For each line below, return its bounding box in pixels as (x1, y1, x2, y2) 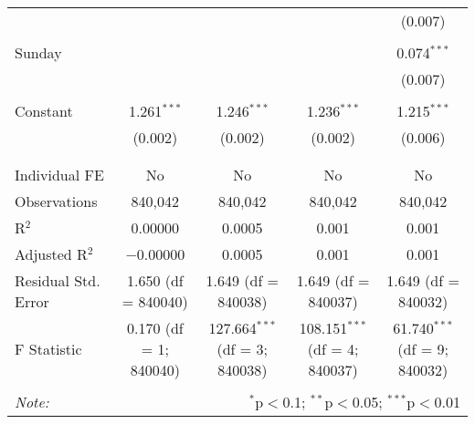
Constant (15, 100, 73, 121)
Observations (15, 191, 98, 212)
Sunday (15, 42, 62, 63)
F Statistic (15, 338, 82, 359)
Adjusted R (15, 243, 88, 264)
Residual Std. (15, 270, 100, 291)
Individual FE (15, 164, 104, 185)
